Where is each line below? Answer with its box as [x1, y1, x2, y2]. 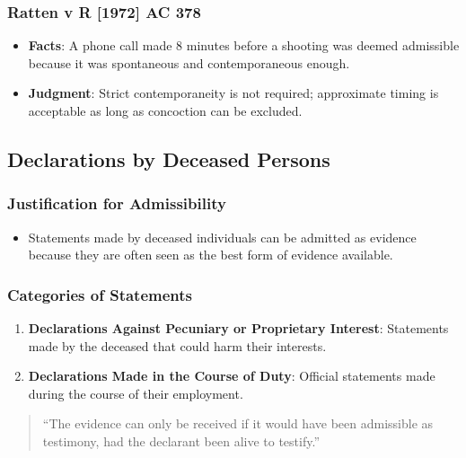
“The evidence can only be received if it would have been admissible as [42, 414, 434, 433]
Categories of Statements [7, 283, 192, 305]
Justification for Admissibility [7, 192, 226, 215]
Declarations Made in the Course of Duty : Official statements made [28, 366, 435, 385]
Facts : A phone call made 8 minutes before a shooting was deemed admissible [28, 36, 460, 55]
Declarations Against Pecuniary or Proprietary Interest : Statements [28, 319, 449, 337]
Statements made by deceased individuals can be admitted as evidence [28, 227, 417, 246]
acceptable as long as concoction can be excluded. [28, 101, 303, 119]
